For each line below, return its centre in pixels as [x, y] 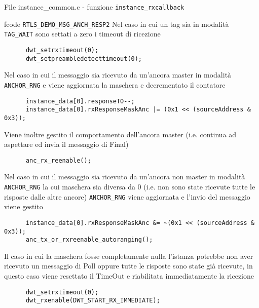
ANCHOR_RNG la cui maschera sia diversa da [70, 186]
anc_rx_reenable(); [58, 160]
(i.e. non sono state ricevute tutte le [199, 186]
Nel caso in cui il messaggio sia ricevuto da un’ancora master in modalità [118, 75]
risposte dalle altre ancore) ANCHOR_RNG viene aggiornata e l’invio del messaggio [127, 196]
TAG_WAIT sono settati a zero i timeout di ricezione [82, 34]
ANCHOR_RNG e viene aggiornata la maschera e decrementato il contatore [115, 84]
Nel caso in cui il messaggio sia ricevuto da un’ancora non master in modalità [125, 177]
